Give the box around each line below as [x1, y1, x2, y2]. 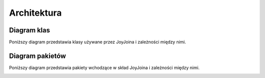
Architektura [9, 7, 62, 18]
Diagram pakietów [9, 52, 66, 60]
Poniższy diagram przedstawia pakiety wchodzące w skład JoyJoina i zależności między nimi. [9, 64, 200, 71]
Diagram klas [9, 26, 50, 34]
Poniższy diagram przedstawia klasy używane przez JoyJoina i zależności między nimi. [9, 39, 186, 45]
